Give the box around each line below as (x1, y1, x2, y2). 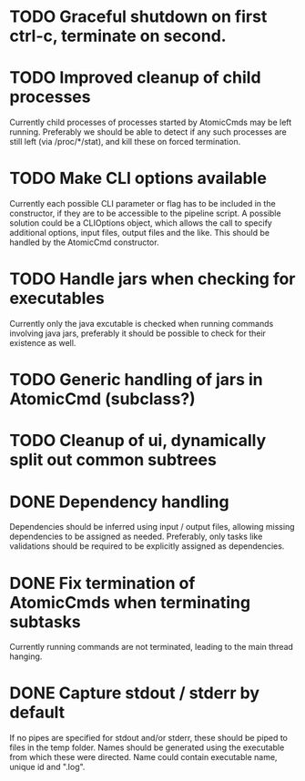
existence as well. (9, 338, 76, 348)
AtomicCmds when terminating (9, 592, 251, 613)
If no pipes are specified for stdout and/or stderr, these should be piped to (9, 733, 289, 744)
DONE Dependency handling (9, 492, 229, 512)
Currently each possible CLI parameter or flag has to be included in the (9, 198, 276, 209)
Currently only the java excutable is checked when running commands (9, 319, 274, 329)
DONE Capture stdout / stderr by (9, 683, 260, 704)
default (9, 703, 66, 723)
